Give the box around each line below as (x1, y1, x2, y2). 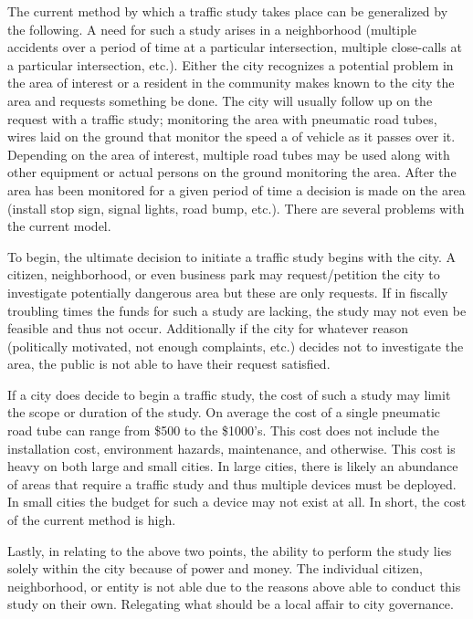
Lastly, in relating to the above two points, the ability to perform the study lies (7, 540, 452, 560)
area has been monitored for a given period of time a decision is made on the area (7, 180, 466, 199)
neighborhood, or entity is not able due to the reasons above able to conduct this (7, 576, 461, 595)
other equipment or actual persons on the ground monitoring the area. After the (7, 163, 457, 182)
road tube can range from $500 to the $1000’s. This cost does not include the (7, 421, 439, 440)
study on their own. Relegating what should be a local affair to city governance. (7, 594, 454, 614)
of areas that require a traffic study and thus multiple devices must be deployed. (7, 474, 457, 493)
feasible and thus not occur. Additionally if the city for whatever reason (7, 319, 409, 338)
